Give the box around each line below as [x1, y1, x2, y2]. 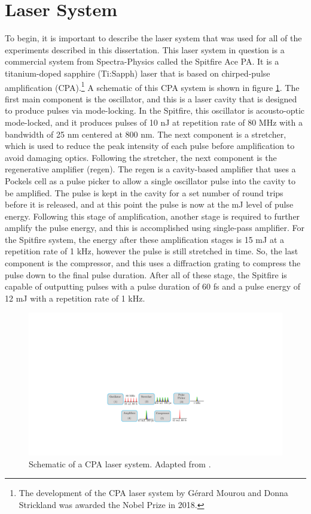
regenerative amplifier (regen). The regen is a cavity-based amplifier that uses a [5, 163, 296, 175]
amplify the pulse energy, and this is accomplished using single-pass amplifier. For [5, 221, 305, 234]
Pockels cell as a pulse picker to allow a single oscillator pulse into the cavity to [5, 174, 295, 187]
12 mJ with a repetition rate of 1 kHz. [5, 291, 145, 304]
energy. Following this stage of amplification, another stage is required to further [5, 209, 300, 222]
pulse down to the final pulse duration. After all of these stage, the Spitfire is [5, 268, 287, 281]
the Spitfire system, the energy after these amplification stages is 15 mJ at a [5, 233, 284, 245]
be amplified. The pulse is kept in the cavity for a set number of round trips [5, 186, 283, 199]
